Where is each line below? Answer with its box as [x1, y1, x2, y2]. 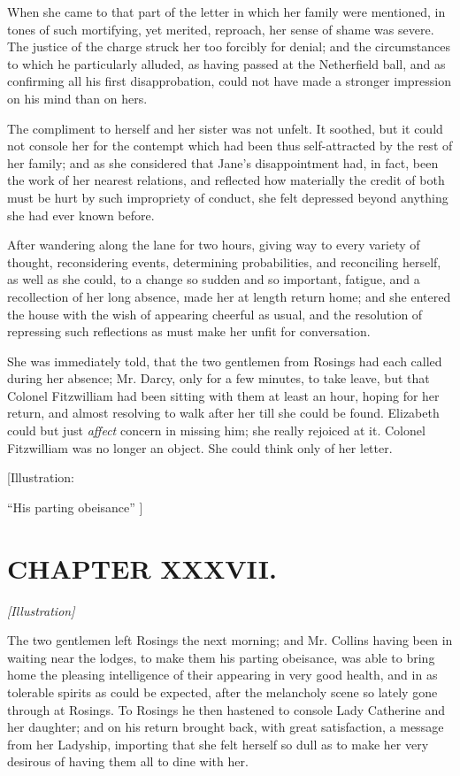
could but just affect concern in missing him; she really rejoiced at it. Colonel [7, 421, 425, 440]
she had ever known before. [7, 205, 155, 224]
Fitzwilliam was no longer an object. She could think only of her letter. [7, 438, 393, 457]
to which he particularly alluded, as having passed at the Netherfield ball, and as [7, 54, 446, 73]
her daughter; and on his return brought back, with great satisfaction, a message [7, 718, 444, 736]
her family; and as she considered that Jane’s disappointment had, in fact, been [7, 153, 439, 172]
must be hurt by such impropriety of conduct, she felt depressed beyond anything [7, 188, 448, 206]
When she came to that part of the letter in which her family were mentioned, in [7, 3, 446, 20]
